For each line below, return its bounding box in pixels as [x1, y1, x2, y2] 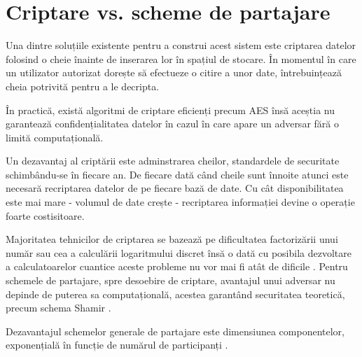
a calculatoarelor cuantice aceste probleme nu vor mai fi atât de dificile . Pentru [6, 259, 348, 274]
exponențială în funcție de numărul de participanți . [6, 337, 228, 352]
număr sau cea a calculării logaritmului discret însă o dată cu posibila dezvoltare [6, 245, 352, 260]
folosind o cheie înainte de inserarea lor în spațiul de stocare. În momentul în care [6, 51, 356, 66]
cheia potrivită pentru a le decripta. [6, 78, 160, 93]
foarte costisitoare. [6, 208, 85, 223]
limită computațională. [6, 129, 104, 144]
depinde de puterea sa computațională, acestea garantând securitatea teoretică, [6, 286, 345, 301]
